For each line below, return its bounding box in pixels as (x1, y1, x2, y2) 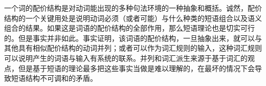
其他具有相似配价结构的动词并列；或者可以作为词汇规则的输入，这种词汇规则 (4, 42, 262, 53)
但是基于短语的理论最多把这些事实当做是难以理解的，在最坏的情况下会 (18, 62, 255, 73)
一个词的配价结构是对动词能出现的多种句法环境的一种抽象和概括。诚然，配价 (4, 3, 262, 13)
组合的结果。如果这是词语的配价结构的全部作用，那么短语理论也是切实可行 (4, 23, 255, 33)
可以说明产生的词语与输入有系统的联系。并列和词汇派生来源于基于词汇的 (4, 52, 248, 63)
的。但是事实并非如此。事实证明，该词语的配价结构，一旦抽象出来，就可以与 (4, 32, 262, 43)
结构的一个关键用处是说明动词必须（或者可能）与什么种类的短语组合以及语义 (4, 12, 262, 23)
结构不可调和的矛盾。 (25, 73, 97, 83)
